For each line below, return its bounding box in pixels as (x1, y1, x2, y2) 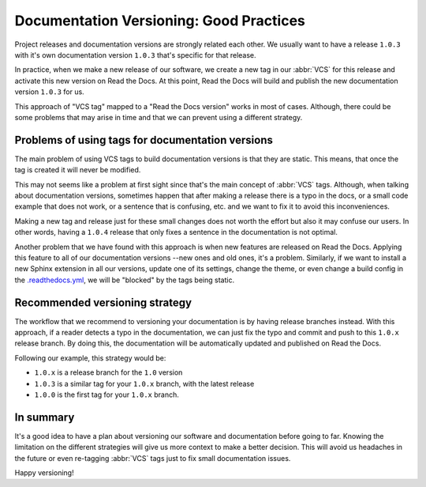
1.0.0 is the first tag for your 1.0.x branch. (34, 390, 179, 399)
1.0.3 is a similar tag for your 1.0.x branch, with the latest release (34, 379, 255, 388)
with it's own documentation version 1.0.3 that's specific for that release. (14, 50, 256, 59)
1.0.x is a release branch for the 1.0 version (34, 368, 183, 377)
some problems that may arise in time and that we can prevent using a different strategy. (14, 112, 303, 122)
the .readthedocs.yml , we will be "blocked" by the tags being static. (14, 275, 235, 285)
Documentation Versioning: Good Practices (14, 12, 305, 29)
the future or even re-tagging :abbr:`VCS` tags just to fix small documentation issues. (14, 453, 291, 462)
